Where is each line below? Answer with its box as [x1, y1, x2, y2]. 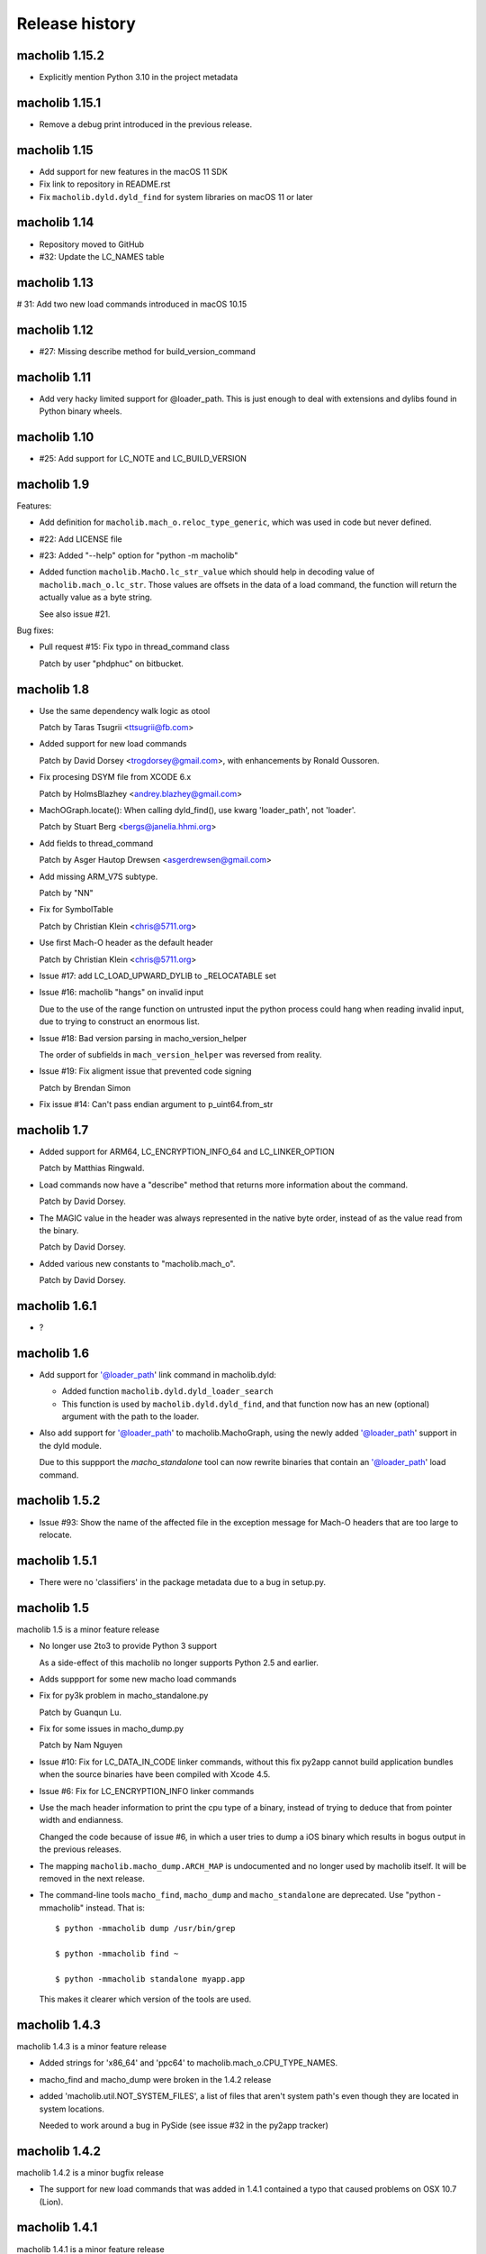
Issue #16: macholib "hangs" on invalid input [39, 987, 204, 998]
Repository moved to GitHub [39, 239, 144, 250]
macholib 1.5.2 [16, 1493, 101, 1508]
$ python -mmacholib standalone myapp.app [55, 1974, 246, 1984]
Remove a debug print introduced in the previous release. [39, 118, 252, 130]
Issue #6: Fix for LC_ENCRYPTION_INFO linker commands [39, 1785, 255, 1796]
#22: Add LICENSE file [39, 533, 122, 545]
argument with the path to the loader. [61, 1411, 200, 1422]
